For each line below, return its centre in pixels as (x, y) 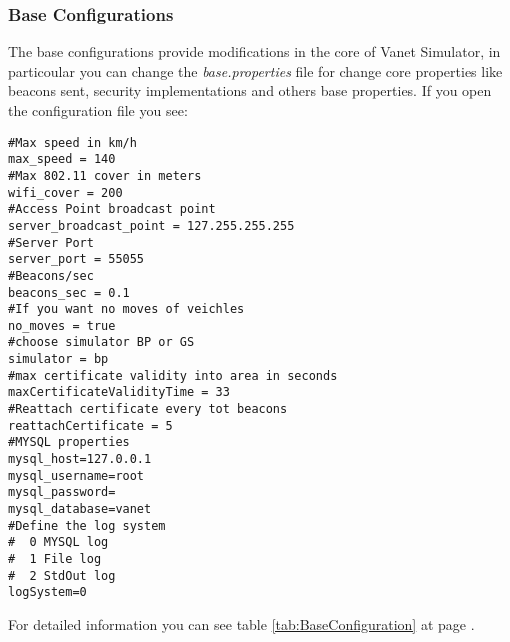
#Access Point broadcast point (112, 209)
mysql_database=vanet (80, 509)
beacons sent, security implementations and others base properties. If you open (250, 90)
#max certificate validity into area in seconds (173, 375)
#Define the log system (87, 525)
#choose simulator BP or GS (101, 342)
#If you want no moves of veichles (126, 309)
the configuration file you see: (98, 110)
